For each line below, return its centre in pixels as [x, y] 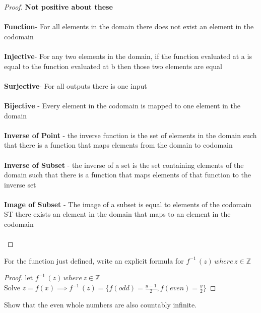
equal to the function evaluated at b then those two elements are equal [113, 66]
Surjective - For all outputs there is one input [76, 85]
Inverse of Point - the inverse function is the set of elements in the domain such [130, 135]
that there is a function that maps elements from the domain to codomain [118, 145]
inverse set [20, 184]
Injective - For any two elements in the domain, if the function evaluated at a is [128, 56]
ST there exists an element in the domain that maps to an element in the [117, 214]
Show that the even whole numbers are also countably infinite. [101, 304]
